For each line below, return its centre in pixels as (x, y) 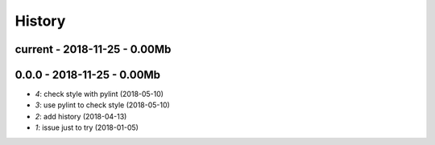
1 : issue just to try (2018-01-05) (87, 127)
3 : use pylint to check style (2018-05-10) (103, 105)
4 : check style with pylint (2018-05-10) (99, 94)
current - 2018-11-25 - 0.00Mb (93, 49)
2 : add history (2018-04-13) (81, 116)
